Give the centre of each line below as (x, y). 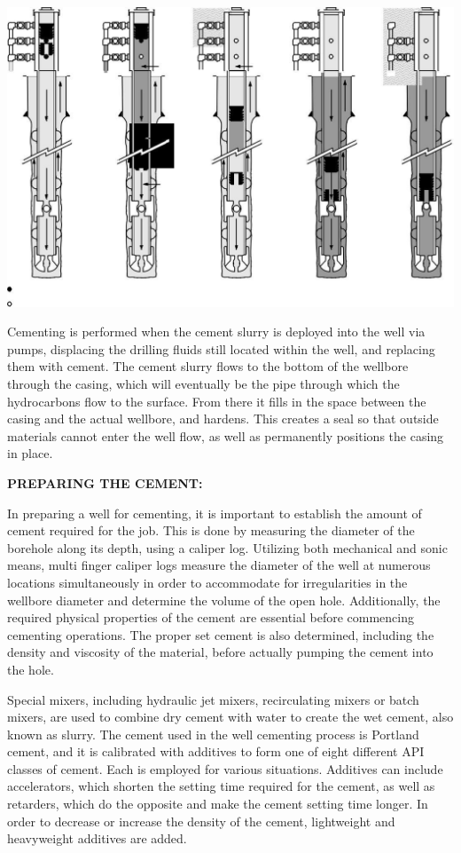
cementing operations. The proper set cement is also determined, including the (221, 634)
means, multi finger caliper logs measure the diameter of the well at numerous (219, 565)
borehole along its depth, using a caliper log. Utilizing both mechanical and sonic (227, 547)
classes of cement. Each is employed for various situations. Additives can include (225, 768)
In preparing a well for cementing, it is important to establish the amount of (215, 513)
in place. (30, 453)
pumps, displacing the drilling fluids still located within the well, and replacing (221, 348)
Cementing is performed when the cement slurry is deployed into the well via (216, 332)
